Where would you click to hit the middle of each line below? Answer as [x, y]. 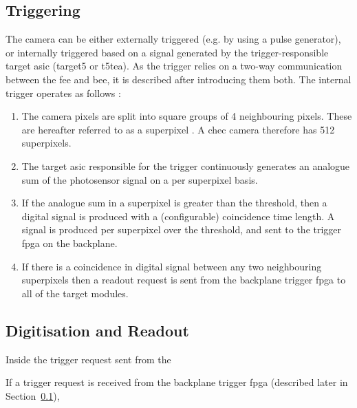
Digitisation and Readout [97, 330]
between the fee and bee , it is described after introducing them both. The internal [178, 79]
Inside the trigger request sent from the [88, 359]
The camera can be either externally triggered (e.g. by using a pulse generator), [173, 39]
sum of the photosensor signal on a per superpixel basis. [140, 179]
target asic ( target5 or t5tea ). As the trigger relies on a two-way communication [174, 66]
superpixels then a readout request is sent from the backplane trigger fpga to [184, 280]
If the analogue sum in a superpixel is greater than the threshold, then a [174, 203]
